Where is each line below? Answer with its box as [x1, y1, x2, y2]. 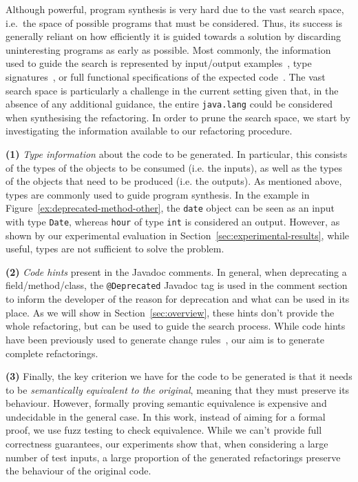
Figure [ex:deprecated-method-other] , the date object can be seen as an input [6, 201, 335, 215]
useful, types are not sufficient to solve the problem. [6, 241, 224, 256]
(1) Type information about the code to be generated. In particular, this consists [6, 147, 348, 161]
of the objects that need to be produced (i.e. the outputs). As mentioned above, [6, 174, 342, 188]
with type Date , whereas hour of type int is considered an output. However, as [6, 214, 340, 229]
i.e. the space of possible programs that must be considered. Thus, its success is [6, 15, 343, 30]
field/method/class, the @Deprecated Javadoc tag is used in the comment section [6, 278, 348, 292]
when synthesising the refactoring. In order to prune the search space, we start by [6, 110, 350, 124]
